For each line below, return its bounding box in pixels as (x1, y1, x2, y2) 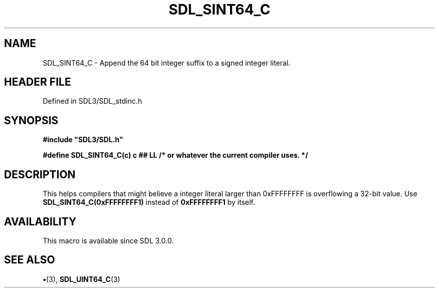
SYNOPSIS (4, 114, 59, 127)
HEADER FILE (4, 76, 71, 89)
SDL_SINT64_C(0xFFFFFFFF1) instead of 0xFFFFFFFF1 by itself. (43, 198, 256, 207)
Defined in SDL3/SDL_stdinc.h (43, 97, 142, 106)
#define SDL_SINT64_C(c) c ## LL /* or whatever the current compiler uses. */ (43, 151, 308, 160)
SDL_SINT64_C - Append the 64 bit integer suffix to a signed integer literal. (43, 58, 291, 67)
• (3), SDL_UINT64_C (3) (43, 274, 120, 283)
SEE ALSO (4, 253, 55, 266)
